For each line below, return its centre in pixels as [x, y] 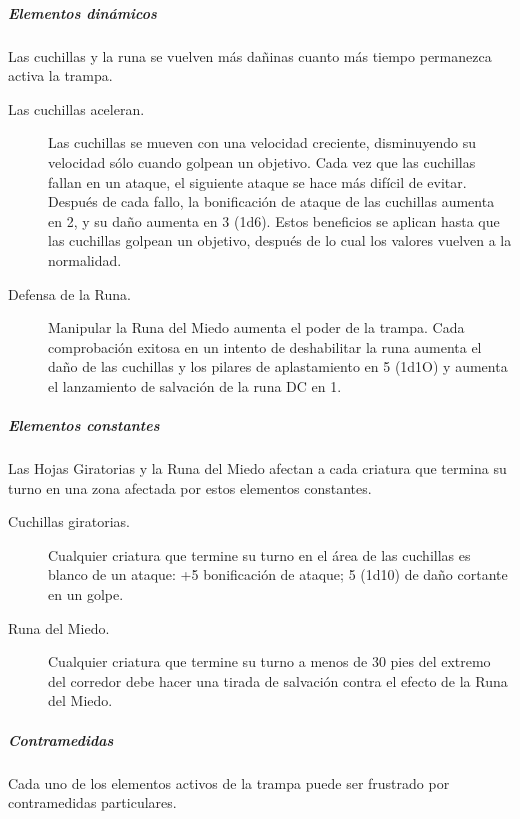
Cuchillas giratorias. [69, 521]
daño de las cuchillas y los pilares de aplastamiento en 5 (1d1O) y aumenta [278, 366]
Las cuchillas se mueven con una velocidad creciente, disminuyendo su [262, 142]
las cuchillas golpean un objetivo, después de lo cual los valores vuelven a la [280, 240]
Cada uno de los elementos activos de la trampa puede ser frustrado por [229, 782]
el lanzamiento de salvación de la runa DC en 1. [195, 385]
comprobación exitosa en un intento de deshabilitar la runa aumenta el [265, 346]
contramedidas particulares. [92, 802]
